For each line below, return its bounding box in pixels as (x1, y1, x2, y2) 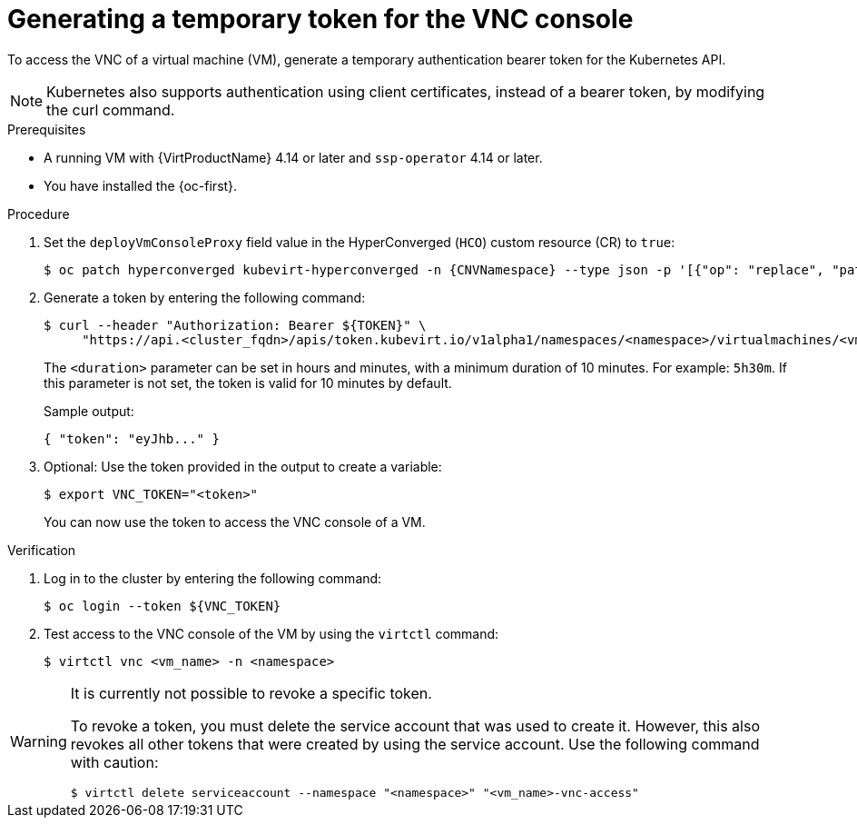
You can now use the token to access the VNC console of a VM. (44, 513, 426, 530)
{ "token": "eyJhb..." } (44, 431, 220, 446)
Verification (7, 542, 76, 558)
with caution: (70, 752, 159, 771)
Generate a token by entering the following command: (44, 289, 366, 305)
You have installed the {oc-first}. (44, 177, 238, 194)
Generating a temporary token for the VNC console (7, 4, 634, 35)
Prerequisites (7, 121, 86, 137)
